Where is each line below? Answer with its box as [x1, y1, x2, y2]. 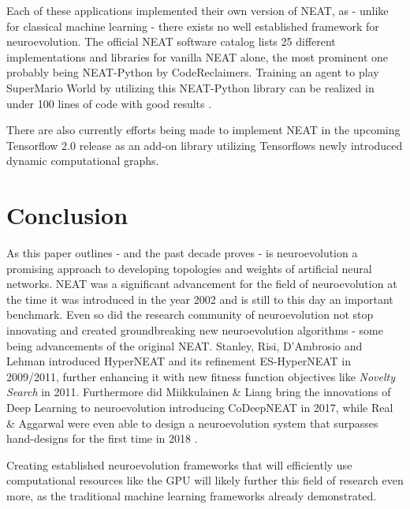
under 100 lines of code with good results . [6, 95, 212, 111]
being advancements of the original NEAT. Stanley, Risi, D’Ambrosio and [6, 337, 363, 354]
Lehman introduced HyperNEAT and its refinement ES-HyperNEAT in [6, 353, 352, 369]
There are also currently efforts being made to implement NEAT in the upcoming [6, 122, 401, 138]
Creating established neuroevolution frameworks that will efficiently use [6, 456, 352, 473]
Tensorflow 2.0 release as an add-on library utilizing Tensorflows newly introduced [6, 137, 403, 153]
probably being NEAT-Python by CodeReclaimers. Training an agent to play [6, 64, 379, 80]
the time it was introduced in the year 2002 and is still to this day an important [6, 290, 393, 307]
